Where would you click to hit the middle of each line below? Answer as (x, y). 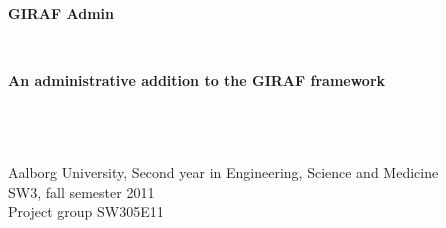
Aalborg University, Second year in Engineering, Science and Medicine (223, 172)
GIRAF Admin (61, 12)
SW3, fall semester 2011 (81, 191)
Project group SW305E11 (86, 211)
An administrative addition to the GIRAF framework (197, 79)
